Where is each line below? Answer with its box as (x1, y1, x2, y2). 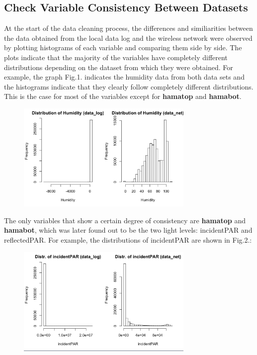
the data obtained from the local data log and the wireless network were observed (4, 32, 253, 43)
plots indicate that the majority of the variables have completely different (4, 52, 228, 62)
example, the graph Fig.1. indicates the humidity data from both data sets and (4, 72, 245, 82)
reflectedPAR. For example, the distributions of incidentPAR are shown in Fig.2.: (4, 235, 252, 245)
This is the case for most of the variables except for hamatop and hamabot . (4, 91, 242, 101)
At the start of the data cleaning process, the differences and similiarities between (4, 23, 253, 33)
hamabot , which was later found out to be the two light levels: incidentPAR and (4, 225, 253, 235)
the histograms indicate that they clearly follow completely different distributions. (4, 81, 254, 91)
